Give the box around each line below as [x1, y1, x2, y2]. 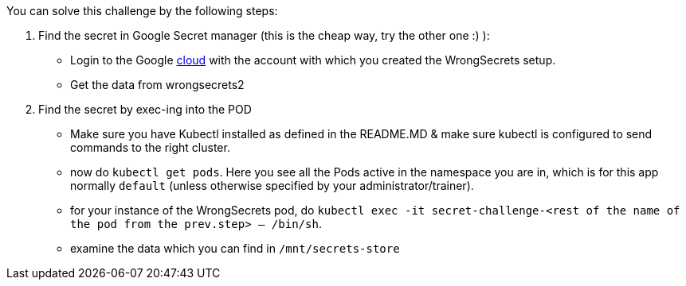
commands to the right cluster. [70, 141, 230, 154]
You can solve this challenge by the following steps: [6, 4, 278, 17]
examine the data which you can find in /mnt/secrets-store [70, 242, 400, 255]
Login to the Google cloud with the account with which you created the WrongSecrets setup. [70, 53, 556, 67]
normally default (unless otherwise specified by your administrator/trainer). [70, 179, 474, 192]
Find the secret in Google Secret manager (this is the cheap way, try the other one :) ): [38, 29, 490, 42]
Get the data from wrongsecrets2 [70, 78, 245, 91]
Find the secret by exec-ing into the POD [38, 102, 252, 116]
